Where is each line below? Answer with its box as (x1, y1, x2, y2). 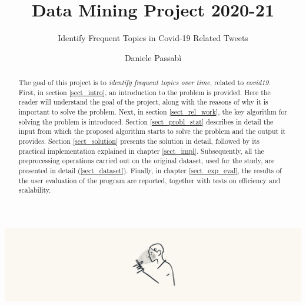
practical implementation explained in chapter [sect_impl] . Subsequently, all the (18, 146, 264, 156)
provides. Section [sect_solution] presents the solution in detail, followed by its (18, 136, 260, 146)
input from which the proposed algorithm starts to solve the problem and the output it (18, 126, 286, 136)
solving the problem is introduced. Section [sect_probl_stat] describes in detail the (18, 116, 274, 126)
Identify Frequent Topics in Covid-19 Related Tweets (58, 32, 248, 44)
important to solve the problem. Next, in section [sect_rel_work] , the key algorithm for (18, 107, 288, 117)
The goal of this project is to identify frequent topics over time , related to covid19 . (18, 78, 271, 88)
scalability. (18, 185, 51, 195)
